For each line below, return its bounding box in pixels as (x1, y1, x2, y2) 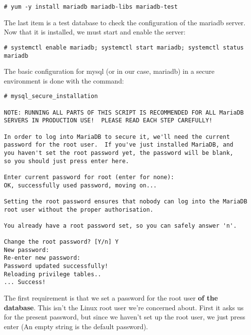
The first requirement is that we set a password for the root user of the (4, 293, 218, 303)
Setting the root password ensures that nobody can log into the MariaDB (4, 198, 248, 205)
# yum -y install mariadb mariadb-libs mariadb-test (4, 3, 178, 10)
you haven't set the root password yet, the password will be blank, (4, 149, 234, 156)
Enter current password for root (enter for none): (4, 173, 174, 181)
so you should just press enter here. (4, 157, 129, 165)
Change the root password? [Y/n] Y (4, 238, 119, 246)
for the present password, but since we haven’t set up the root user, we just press (4, 312, 246, 322)
